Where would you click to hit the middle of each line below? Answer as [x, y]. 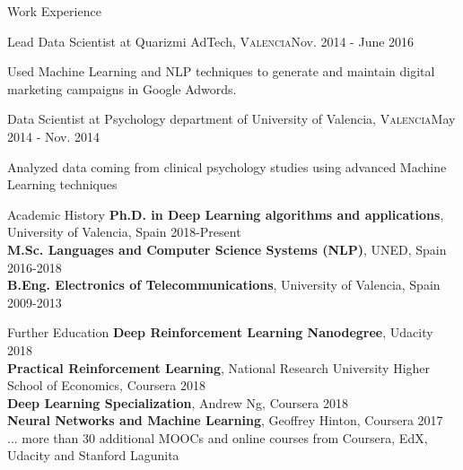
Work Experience [54, 11]
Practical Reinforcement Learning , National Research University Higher [219, 367]
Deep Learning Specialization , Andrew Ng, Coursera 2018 [178, 402]
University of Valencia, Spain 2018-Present [124, 232]
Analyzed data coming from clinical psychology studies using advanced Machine [227, 166]
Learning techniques [62, 184]
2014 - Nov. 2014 [54, 136]
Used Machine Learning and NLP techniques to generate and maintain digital [221, 71]
